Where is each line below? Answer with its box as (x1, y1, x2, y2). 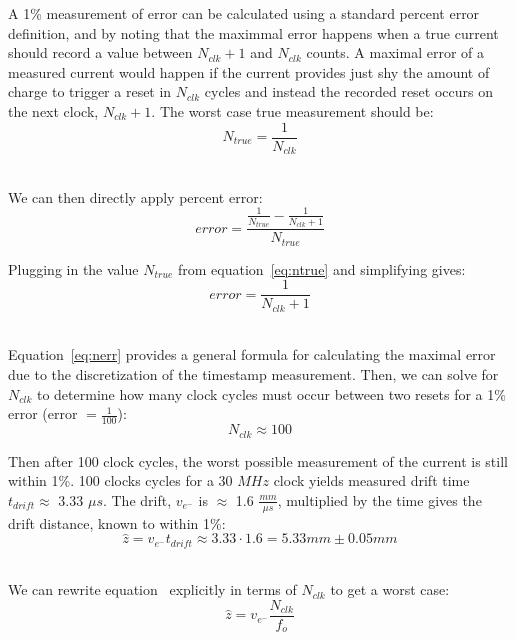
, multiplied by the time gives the (277, 489, 482, 510)
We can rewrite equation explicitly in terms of (8, 579, 297, 600)
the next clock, (8, 100, 99, 121)
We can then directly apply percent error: (8, 186, 263, 207)
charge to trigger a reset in (8, 81, 172, 102)
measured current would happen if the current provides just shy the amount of (8, 61, 490, 82)
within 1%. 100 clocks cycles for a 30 (8, 470, 233, 491)
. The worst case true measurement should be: (151, 100, 434, 121)
